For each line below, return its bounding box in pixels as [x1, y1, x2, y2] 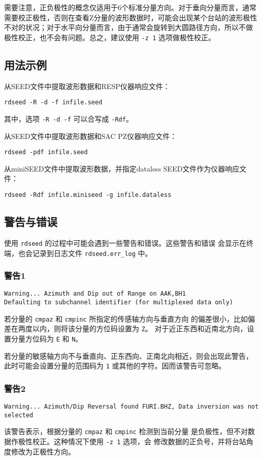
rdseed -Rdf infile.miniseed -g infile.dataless [4, 191, 172, 198]
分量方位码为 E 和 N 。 [11, 333, 83, 343]
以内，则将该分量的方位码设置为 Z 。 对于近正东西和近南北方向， [32, 323, 247, 334]
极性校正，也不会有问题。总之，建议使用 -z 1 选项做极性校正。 [4, 32, 215, 42]
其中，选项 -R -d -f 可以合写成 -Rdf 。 [4, 113, 133, 124]
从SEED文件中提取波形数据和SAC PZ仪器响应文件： [4, 130, 177, 141]
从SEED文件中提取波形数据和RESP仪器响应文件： [4, 80, 170, 91]
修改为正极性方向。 [11, 446, 75, 456]
